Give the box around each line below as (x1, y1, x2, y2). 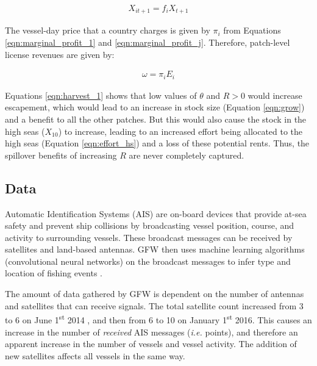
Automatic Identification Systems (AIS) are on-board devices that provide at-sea (5, 207, 307, 220)
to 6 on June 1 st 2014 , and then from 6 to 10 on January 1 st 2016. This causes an (5, 312, 312, 326)
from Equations (223, 24, 281, 37)
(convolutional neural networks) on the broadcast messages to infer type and (5, 254, 291, 267)
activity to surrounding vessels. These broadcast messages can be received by (5, 231, 293, 243)
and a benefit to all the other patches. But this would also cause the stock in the (5, 112, 307, 125)
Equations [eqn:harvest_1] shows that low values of (5, 88, 197, 101)
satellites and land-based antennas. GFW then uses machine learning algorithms (5, 243, 305, 256)
